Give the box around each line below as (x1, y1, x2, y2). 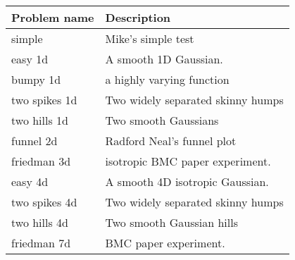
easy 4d (11, 173, 49, 190)
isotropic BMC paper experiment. (105, 153, 271, 169)
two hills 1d (11, 112, 68, 128)
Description (105, 9, 171, 25)
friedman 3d (11, 153, 71, 169)
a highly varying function (105, 71, 230, 87)
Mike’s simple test (105, 30, 194, 47)
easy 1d (11, 51, 49, 67)
